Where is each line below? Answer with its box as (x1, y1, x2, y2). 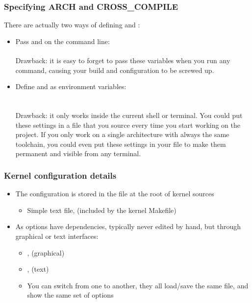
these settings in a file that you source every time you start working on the (15, 119, 241, 130)
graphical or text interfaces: (15, 231, 99, 241)
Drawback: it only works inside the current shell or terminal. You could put (15, 110, 243, 120)
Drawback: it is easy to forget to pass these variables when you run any (15, 55, 230, 65)
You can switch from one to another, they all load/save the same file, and (27, 280, 249, 290)
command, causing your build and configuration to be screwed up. (15, 65, 214, 75)
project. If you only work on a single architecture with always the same (15, 129, 229, 140)
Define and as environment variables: (15, 81, 126, 92)
